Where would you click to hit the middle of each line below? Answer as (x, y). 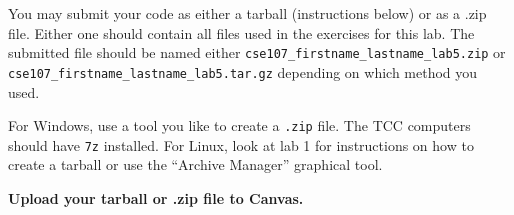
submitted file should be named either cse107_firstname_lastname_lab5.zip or (257, 52)
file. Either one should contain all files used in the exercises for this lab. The (241, 32)
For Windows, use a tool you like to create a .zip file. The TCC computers (239, 125)
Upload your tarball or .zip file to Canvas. (156, 198)
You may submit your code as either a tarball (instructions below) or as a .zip (247, 13)
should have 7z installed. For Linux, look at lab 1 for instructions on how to (241, 144)
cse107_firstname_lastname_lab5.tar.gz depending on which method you (243, 71)
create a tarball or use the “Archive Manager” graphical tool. (195, 164)
